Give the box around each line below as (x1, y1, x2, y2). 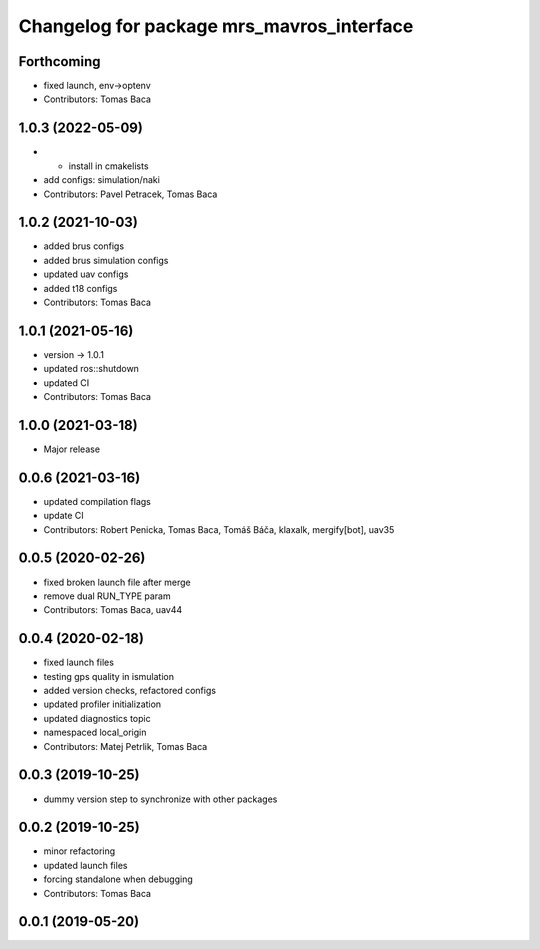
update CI (43, 510, 84, 522)
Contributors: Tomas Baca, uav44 (43, 604, 183, 616)
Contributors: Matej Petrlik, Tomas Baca (43, 740, 208, 752)
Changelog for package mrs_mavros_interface (18, 15, 414, 37)
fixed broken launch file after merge (43, 576, 191, 588)
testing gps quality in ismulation (43, 670, 175, 682)
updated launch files (43, 859, 128, 871)
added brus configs (43, 240, 125, 252)
